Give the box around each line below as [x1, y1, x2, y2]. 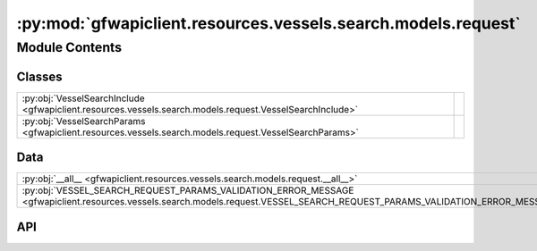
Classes [16, 69, 63, 84]
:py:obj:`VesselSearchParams [21, 114, 146, 127]
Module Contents [16, 39, 123, 55]
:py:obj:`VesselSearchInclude [21, 92, 145, 105]
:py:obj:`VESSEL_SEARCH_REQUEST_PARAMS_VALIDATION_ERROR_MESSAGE [21, 184, 354, 197]
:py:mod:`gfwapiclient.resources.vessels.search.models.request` [16, 13, 521, 33]
